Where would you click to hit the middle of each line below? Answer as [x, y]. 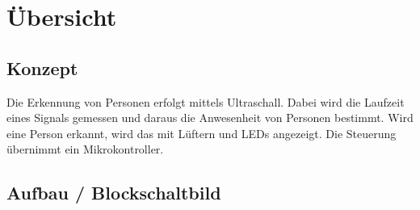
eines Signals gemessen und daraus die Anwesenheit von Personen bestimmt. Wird [210, 118]
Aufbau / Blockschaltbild [114, 193]
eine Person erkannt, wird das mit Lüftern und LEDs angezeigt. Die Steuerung [202, 133]
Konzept [42, 67]
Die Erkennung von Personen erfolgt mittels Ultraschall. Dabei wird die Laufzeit [206, 101]
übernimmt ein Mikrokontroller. [85, 149]
